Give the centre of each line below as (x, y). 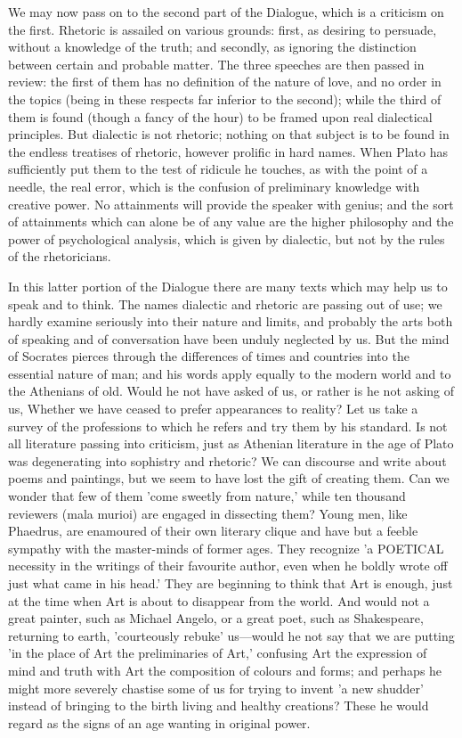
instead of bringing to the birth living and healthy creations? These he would (219, 705)
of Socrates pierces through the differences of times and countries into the (209, 356)
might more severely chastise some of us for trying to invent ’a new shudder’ (216, 688)
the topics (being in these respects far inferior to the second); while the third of (225, 98)
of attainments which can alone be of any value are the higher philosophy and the (231, 221)
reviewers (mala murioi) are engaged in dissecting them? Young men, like (208, 513)
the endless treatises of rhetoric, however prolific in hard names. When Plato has (228, 151)
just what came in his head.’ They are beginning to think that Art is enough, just (231, 583)
